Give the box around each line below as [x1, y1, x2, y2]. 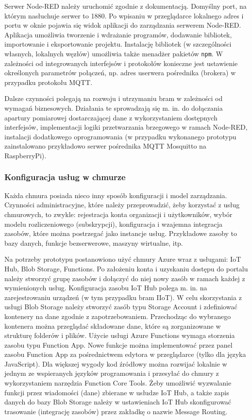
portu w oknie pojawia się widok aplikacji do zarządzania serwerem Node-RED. [4, 20, 241, 30]
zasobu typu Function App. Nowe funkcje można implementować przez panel [4, 339, 233, 350]
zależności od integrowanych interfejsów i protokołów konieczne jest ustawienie [4, 58, 238, 68]
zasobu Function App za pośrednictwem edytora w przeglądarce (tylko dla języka [4, 349, 246, 359]
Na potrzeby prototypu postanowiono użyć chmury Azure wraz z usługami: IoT [4, 254, 241, 264]
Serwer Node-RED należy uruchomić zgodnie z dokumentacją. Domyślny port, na [4, 1, 247, 11]
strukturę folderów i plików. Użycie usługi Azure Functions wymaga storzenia [4, 330, 235, 340]
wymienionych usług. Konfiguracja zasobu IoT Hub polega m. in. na [4, 283, 207, 293]
